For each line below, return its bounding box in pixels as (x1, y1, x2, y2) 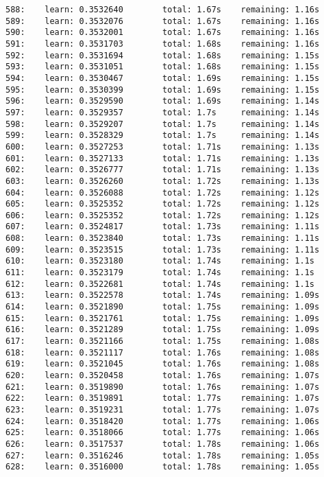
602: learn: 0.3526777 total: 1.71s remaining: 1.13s (5, 165, 320, 175)
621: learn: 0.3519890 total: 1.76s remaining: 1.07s (5, 382, 320, 392)
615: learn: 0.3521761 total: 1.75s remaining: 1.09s (5, 313, 320, 323)
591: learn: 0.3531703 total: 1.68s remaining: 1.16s (5, 38, 320, 49)
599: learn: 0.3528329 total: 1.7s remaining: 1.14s (5, 130, 320, 141)
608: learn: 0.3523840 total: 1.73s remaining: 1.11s (5, 233, 320, 244)
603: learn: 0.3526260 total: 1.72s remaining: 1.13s (5, 176, 320, 186)
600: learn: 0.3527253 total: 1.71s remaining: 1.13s (5, 141, 320, 152)
